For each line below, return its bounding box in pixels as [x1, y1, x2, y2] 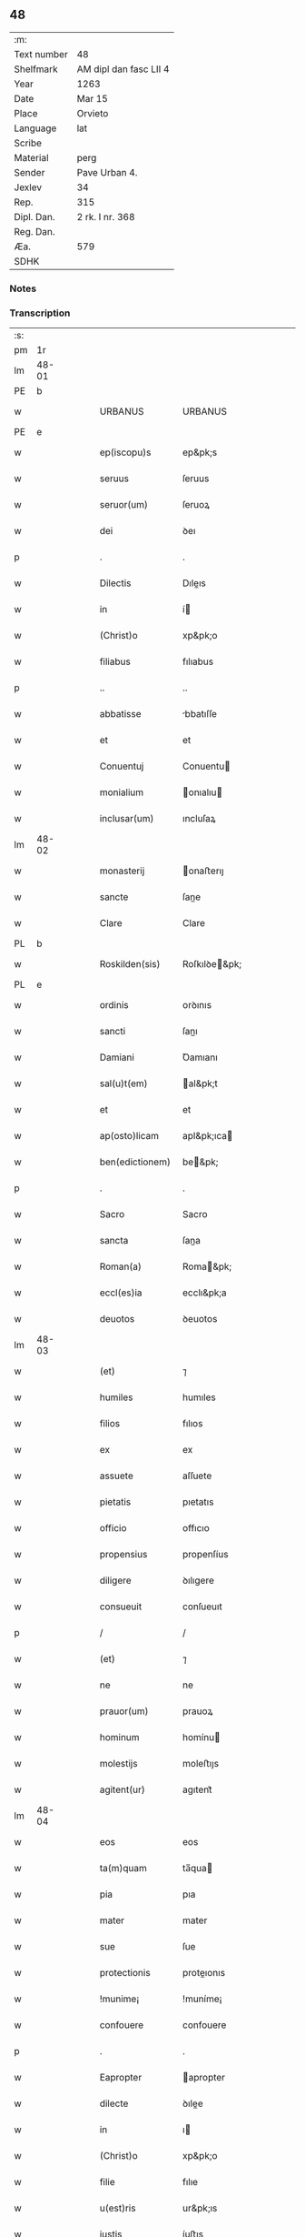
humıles [182, 1391, 216, 1404]
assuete [99, 1469, 134, 1482]
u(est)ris [99, 2202, 136, 2214]
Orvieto [76, 106, 109, 119]
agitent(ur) [99, 1783, 145, 1796]
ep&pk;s [182, 446, 218, 458]
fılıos [182, 1417, 203, 1430]
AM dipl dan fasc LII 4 [76, 63, 170, 76]
